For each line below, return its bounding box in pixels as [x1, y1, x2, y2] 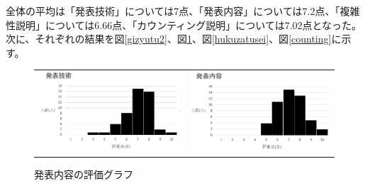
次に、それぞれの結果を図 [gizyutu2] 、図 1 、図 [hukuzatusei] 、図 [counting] [6, 31, 332, 46]
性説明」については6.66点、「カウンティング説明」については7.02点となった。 [6, 17, 362, 32]
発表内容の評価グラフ [34, 167, 133, 182]
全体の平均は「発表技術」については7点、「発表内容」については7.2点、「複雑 [6, 4, 360, 18]
